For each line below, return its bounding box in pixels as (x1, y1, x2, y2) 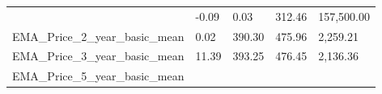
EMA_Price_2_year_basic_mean (12, 27, 185, 44)
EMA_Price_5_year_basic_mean (12, 67, 185, 84)
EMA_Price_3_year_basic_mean (12, 47, 185, 64)
